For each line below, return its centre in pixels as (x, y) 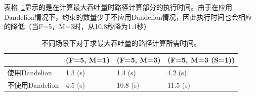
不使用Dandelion (33, 85)
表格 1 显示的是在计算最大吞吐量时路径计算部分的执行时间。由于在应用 (118, 7)
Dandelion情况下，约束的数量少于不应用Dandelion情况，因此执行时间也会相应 (128, 16)
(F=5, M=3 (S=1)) (201, 60)
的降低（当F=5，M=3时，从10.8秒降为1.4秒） (77, 26)
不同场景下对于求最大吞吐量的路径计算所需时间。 (121, 43)
